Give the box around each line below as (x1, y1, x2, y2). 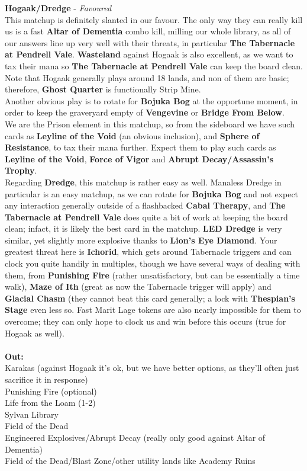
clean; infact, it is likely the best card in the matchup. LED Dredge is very (5, 222, 282, 235)
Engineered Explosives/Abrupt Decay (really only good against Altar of (5, 431, 266, 443)
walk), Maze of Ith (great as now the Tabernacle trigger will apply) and (5, 280, 272, 293)
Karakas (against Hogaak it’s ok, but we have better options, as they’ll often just (5, 361, 299, 374)
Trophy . (5, 164, 37, 177)
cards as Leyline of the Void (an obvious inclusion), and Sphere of (5, 129, 260, 142)
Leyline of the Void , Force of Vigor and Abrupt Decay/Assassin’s (5, 152, 274, 165)
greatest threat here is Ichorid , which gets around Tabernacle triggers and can (5, 245, 292, 258)
